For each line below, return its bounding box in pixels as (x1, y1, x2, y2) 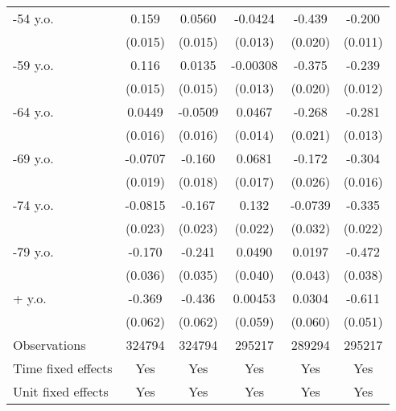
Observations (13, 335, 86, 354)
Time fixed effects (13, 359, 113, 377)
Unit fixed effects (13, 382, 109, 401)
